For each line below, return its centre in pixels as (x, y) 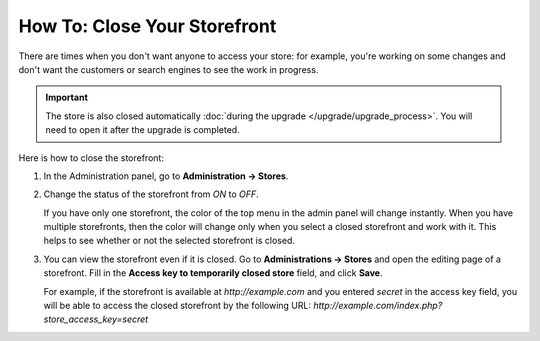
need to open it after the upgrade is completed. (142, 130)
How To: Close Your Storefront (147, 26)
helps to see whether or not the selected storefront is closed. (169, 241)
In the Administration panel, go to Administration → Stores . (166, 176)
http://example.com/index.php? (378, 306)
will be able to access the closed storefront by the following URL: (177, 306)
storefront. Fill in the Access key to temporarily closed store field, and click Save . (213, 273)
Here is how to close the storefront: (91, 157)
